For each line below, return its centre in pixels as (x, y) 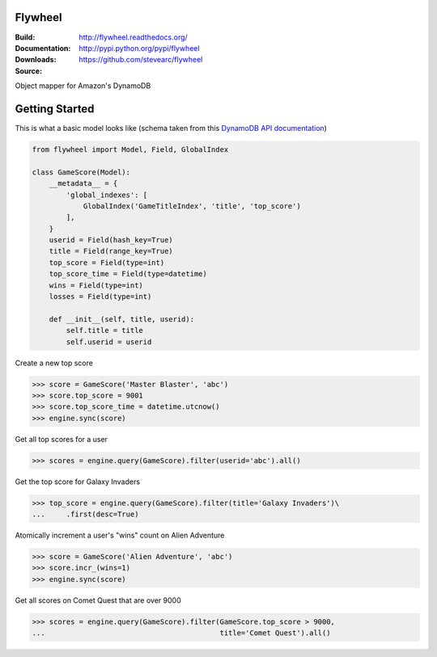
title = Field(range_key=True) (111, 251)
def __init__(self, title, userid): (121, 319)
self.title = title (104, 331)
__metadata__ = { (83, 183)
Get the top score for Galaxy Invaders (78, 482)
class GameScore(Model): (81, 172)
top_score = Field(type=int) (107, 262)
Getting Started (55, 109)
